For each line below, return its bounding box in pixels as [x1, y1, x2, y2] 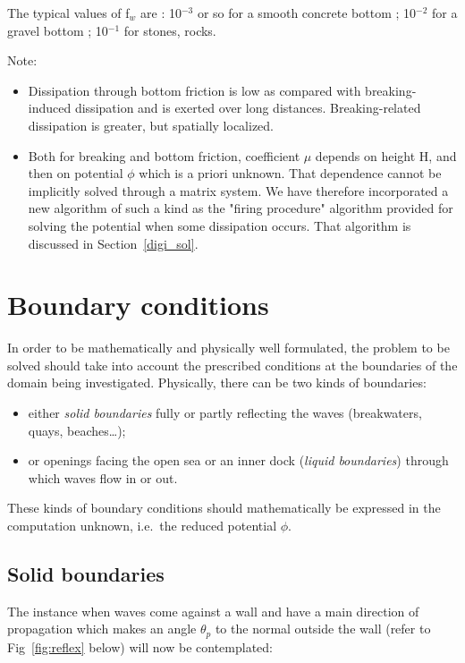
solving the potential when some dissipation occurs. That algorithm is [28, 216, 411, 234]
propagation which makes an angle [7, 619, 197, 638]
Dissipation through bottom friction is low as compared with [28, 81, 361, 99]
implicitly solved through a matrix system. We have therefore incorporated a [28, 181, 449, 200]
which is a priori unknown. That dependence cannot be [139, 164, 442, 183]
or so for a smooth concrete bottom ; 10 [197, 4, 417, 21]
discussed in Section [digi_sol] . [28, 234, 199, 252]
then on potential [28, 164, 123, 183]
